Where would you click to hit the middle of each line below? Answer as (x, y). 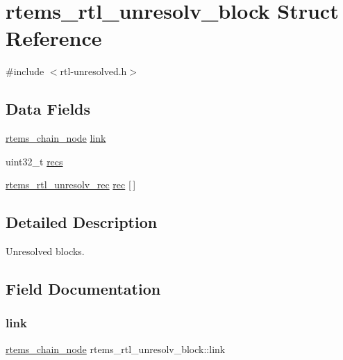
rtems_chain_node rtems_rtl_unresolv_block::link (116, 349)
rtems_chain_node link (56, 138)
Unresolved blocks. (45, 251)
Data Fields (48, 109)
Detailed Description (82, 222)
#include (25, 71)
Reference (54, 38)
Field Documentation (83, 289)
